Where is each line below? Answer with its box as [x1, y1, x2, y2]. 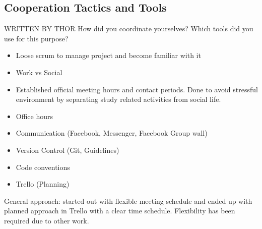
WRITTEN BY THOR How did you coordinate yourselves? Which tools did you [4, 23, 253, 34]
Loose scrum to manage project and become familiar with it [16, 50, 201, 61]
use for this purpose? [4, 33, 69, 43]
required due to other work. [4, 215, 89, 225]
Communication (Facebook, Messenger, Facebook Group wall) [16, 128, 208, 138]
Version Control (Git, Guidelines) [16, 144, 119, 155]
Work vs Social [16, 67, 62, 77]
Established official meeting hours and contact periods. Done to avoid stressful [16, 84, 258, 94]
